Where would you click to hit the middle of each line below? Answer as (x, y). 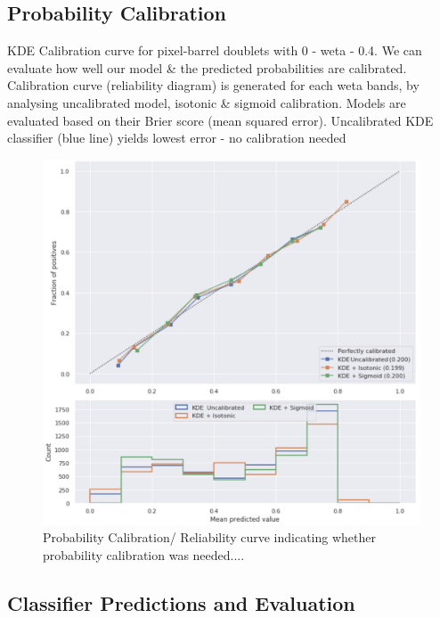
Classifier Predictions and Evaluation (181, 602)
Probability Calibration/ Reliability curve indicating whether (209, 537)
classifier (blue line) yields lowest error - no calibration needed (177, 138)
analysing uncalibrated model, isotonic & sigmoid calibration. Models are (207, 102)
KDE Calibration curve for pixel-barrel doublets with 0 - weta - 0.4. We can (215, 50)
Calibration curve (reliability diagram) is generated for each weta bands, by (213, 85)
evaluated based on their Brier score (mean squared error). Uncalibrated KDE (220, 120)
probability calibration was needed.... (144, 554)
